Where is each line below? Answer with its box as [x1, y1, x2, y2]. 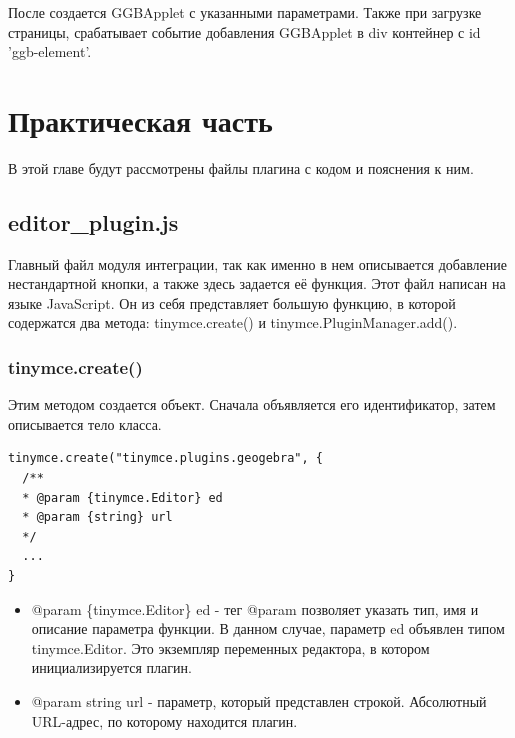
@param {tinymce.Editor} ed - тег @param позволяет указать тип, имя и [31, 598, 479, 619]
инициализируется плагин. [31, 657, 192, 678]
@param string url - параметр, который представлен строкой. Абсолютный [31, 691, 487, 712]
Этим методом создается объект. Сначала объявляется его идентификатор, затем [8, 394, 496, 415]
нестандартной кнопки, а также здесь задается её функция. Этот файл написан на [8, 273, 506, 294]
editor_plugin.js [8, 206, 179, 237]
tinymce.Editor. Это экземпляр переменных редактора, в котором [31, 637, 430, 658]
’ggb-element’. [8, 41, 92, 62]
